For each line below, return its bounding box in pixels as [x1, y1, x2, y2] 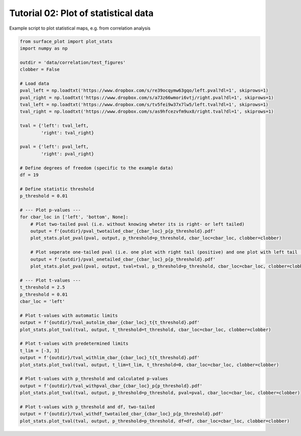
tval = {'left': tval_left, [20, 123, 89, 129]
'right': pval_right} [41, 151, 94, 157]
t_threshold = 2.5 [20, 284, 65, 290]
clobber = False [20, 67, 60, 72]
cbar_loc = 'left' [20, 298, 65, 304]
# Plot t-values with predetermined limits [20, 341, 129, 347]
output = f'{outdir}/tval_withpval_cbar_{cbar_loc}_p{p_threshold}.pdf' [20, 383, 203, 389]
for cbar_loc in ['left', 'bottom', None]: [20, 214, 129, 220]
